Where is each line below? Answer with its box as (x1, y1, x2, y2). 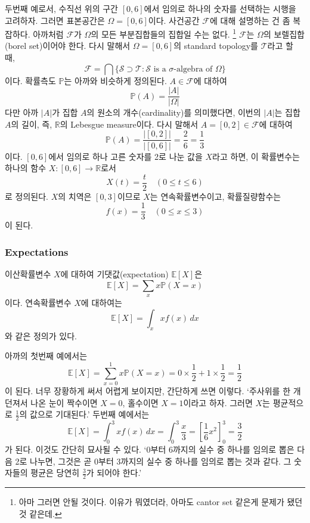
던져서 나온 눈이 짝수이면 (5, 396, 98, 409)
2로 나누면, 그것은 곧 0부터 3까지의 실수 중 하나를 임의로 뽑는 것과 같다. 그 (15, 454, 292, 467)
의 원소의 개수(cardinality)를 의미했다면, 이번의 (86, 106, 261, 119)
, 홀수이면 (122, 396, 159, 409)
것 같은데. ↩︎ (18, 507, 62, 519)
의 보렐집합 (263, 27, 305, 40)
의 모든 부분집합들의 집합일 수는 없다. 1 (91, 26, 237, 40)
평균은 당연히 (30, 466, 80, 479)
